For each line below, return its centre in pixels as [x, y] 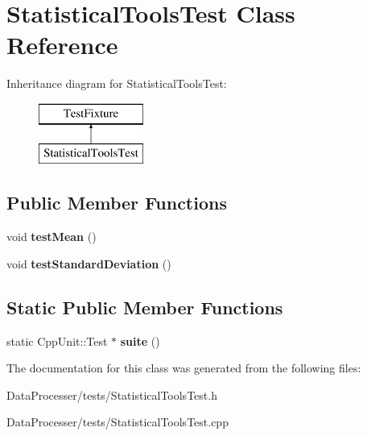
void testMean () [52, 237]
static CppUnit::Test [57, 340]
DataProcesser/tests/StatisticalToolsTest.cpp [118, 422]
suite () [140, 340]
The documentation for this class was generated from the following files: [184, 368]
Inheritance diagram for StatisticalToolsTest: [117, 83]
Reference [62, 45]
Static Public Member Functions [145, 307]
